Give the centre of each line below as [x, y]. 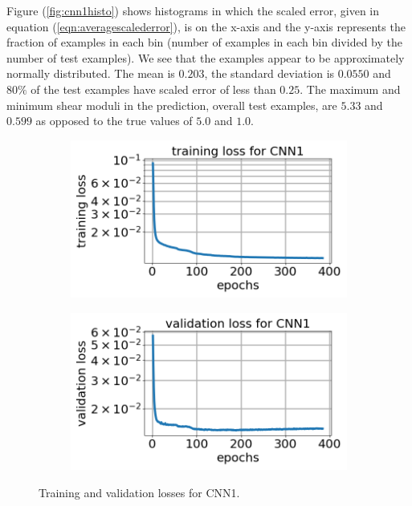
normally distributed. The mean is [91, 73]
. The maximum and [350, 89]
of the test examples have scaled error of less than [153, 89]
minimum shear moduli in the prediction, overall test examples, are [172, 105]
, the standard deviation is [269, 73]
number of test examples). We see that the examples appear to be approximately [206, 57]
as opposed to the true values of [114, 121]
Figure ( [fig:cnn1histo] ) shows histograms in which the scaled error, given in [193, 10]
